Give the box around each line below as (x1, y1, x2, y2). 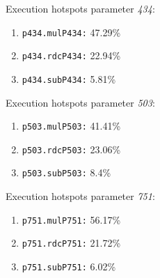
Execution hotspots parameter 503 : (6, 95, 155, 109)
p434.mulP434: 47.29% (22, 24, 121, 39)
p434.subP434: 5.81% (22, 71, 116, 86)
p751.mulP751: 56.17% (22, 212, 121, 226)
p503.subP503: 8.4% (22, 165, 111, 180)
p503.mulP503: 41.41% (22, 118, 121, 133)
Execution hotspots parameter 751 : (6, 189, 155, 203)
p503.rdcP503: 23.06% (22, 141, 121, 156)
